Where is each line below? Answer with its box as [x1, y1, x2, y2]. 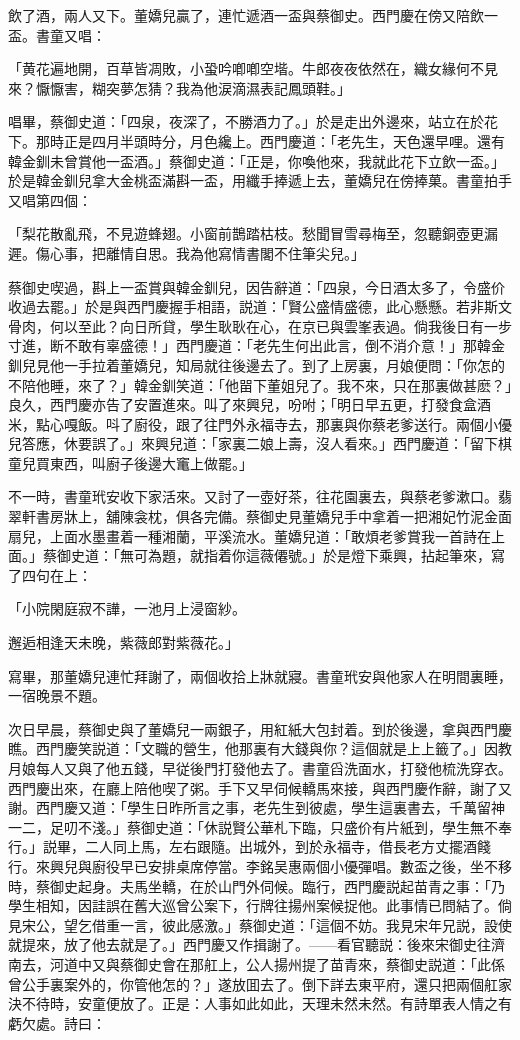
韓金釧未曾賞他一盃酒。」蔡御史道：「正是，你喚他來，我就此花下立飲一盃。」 [8, 150, 505, 171]
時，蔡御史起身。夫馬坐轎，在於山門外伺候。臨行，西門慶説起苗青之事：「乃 [8, 875, 505, 896]
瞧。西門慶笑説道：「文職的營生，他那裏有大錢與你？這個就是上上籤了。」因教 [8, 738, 512, 759]
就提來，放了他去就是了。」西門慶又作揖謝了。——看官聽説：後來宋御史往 [8, 934, 491, 955]
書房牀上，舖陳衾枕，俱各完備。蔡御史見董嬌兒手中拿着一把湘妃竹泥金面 [35, 506, 512, 527]
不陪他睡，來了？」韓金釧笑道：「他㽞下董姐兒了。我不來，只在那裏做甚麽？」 [8, 374, 512, 395]
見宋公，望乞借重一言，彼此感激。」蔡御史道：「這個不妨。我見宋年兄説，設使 [8, 914, 512, 935]
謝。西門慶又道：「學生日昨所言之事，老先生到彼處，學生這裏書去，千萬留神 [8, 797, 505, 818]
